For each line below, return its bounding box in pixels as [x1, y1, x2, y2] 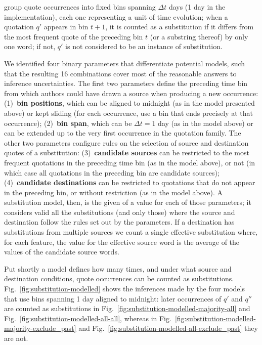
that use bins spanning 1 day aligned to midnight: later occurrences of [4, 293, 222, 304]
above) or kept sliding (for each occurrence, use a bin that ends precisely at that [4, 107, 253, 118]
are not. [4, 333, 28, 343]
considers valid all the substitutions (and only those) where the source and [4, 206, 235, 217]
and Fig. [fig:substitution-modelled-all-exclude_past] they [78, 323, 258, 333]
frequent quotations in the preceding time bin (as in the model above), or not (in [4, 157, 255, 167]
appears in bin [43, 21, 89, 32]
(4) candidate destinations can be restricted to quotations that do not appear [4, 177, 255, 188]
